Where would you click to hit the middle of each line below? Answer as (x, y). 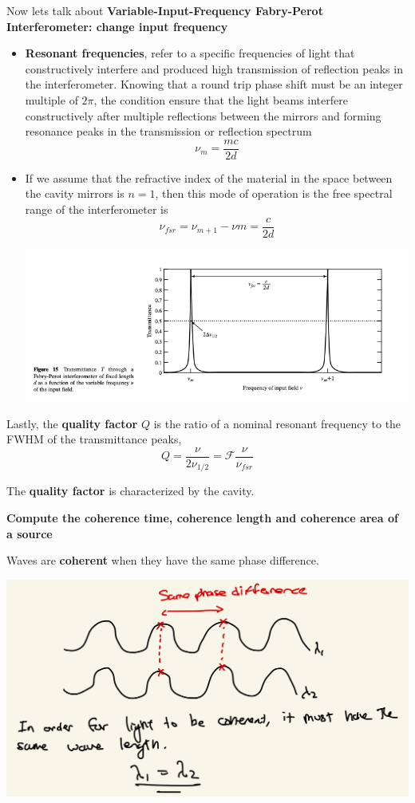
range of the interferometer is (97, 209)
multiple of (51, 99)
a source (30, 533)
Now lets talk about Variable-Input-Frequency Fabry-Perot (165, 10)
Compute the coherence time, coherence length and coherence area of (202, 518)
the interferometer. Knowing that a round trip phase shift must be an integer (214, 84)
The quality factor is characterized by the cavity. (130, 491)
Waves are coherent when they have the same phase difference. (163, 560)
